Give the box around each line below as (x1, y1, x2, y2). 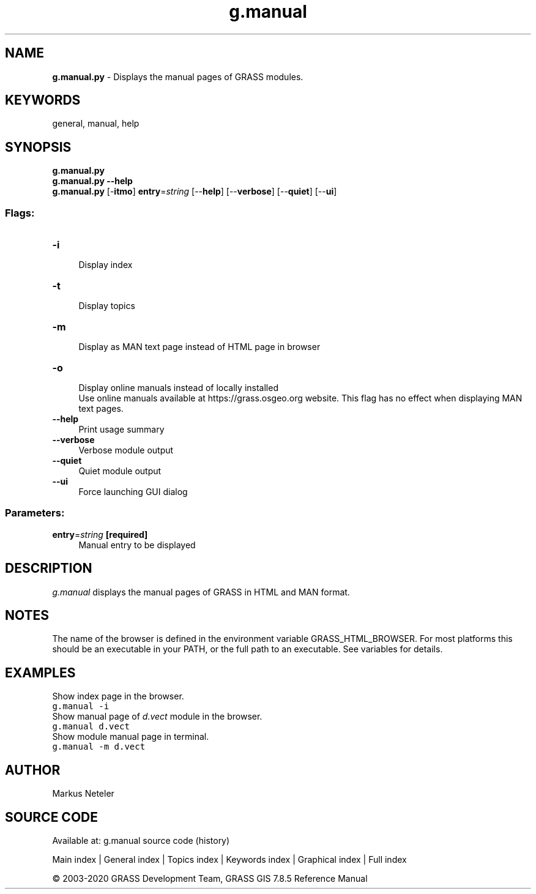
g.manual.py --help (52, 176, 133, 187)
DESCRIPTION (5, 561, 92, 576)
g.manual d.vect (52, 721, 130, 732)
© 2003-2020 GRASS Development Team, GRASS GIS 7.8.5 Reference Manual (52, 873, 368, 884)
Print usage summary (78, 424, 165, 435)
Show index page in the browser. (52, 691, 184, 702)
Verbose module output (78, 445, 174, 456)
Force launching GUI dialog (78, 486, 188, 497)
